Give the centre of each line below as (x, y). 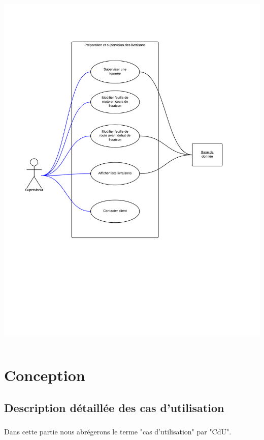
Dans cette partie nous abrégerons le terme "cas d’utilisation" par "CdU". (118, 432)
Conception (45, 375)
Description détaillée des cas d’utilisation (114, 407)
